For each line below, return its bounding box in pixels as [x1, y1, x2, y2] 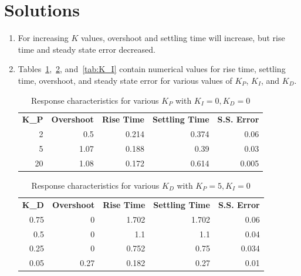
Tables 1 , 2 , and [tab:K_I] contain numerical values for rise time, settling [18, 63, 286, 75]
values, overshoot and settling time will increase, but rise [80, 32, 285, 44]
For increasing [18, 32, 69, 44]
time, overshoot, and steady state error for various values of [18, 74, 232, 86]
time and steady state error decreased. [18, 43, 155, 55]
